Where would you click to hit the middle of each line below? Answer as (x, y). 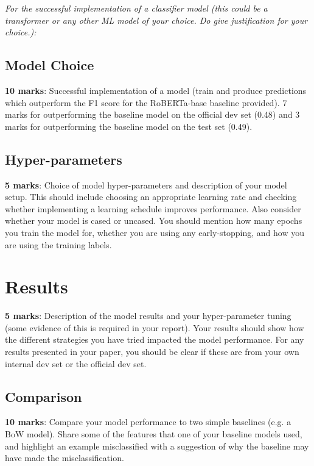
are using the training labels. (58, 244)
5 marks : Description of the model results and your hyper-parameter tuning (148, 316)
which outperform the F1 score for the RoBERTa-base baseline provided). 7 (146, 102)
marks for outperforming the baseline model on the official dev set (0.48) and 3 (152, 114)
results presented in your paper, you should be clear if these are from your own (152, 352)
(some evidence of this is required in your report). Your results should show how (155, 327)
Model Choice (50, 65)
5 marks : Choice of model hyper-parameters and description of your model (146, 185)
